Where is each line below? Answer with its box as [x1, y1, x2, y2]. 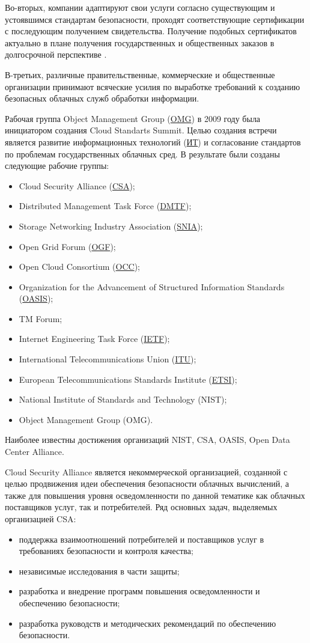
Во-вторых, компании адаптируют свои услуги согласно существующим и [5, 1, 275, 13]
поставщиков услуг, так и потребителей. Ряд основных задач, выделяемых [5, 501, 278, 513]
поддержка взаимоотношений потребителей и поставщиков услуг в [19, 532, 264, 545]
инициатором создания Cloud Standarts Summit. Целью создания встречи [5, 124, 277, 136]
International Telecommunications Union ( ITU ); [19, 353, 196, 365]
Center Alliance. [5, 445, 64, 458]
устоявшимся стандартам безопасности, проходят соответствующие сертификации [5, 13, 305, 25]
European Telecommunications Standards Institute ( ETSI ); [19, 373, 237, 385]
